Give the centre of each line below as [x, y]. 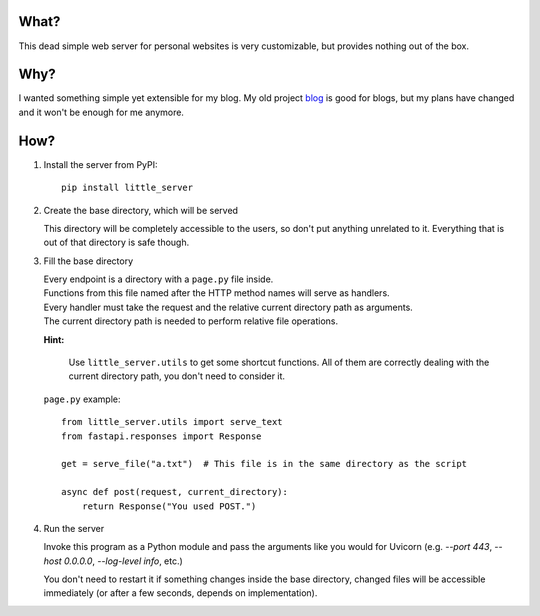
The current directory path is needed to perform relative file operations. [191, 321]
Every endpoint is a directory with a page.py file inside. [158, 279]
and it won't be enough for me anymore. [101, 112]
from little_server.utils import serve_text [172, 422]
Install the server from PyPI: [101, 164]
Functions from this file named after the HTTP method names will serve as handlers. [216, 293]
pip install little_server [127, 188]
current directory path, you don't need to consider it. [176, 376]
